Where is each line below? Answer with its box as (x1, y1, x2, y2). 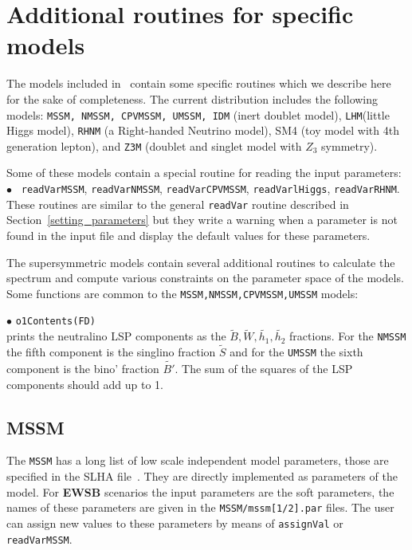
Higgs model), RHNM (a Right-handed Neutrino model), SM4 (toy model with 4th (6, 122, 399, 139)
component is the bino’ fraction (6, 360, 159, 377)
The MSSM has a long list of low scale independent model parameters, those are (6, 452, 389, 469)
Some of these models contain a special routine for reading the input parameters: (6, 164, 402, 181)
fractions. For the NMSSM (289, 328, 406, 344)
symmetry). (321, 137, 378, 154)
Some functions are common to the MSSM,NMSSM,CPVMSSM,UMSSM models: (6, 285, 359, 301)
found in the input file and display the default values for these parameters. (6, 226, 371, 243)
